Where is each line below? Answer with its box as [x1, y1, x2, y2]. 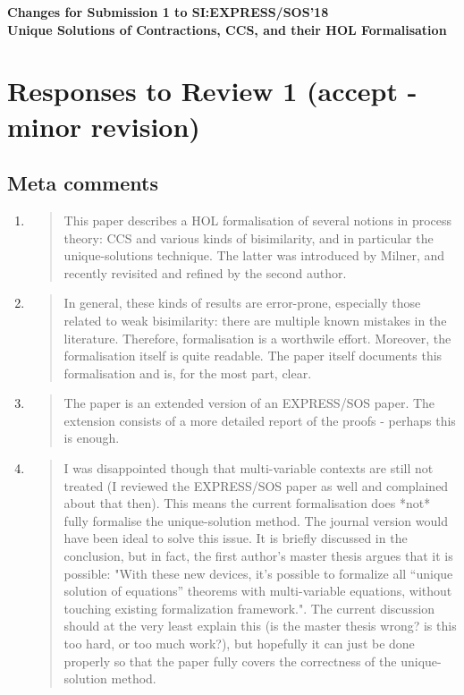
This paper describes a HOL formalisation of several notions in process [63, 210, 452, 229]
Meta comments [7, 169, 158, 197]
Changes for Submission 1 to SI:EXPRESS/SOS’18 [7, 3, 329, 21]
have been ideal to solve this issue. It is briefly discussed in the [63, 529, 408, 547]
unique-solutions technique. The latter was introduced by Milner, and [63, 246, 445, 265]
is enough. [63, 428, 120, 447]
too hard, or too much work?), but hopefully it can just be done [63, 634, 415, 653]
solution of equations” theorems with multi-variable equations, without [63, 581, 452, 600]
